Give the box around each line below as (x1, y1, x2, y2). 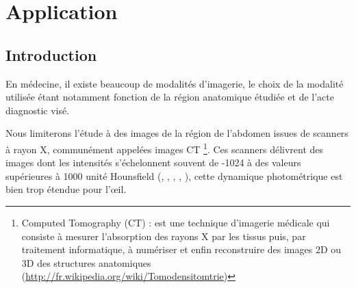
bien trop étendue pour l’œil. (5, 182, 127, 196)
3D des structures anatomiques (21, 255, 151, 270)
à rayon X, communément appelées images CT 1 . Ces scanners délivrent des (5, 140, 324, 156)
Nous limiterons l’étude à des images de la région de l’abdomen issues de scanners (5, 126, 348, 140)
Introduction (5, 44, 97, 65)
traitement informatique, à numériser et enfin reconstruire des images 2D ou (21, 242, 342, 257)
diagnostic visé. (5, 103, 70, 117)
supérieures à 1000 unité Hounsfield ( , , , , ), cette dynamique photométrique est (5, 168, 343, 183)
